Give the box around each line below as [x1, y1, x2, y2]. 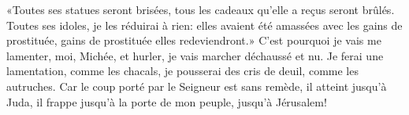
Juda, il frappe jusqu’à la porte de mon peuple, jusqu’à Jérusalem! [6, 93, 327, 110]
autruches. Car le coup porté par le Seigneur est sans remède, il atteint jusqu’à [6, 77, 387, 94]
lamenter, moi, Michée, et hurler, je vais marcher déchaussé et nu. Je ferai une [6, 47, 384, 63]
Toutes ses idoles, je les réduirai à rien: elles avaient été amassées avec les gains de [6, 16, 403, 33]
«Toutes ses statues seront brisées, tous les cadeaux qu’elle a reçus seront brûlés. [6, 2, 395, 17]
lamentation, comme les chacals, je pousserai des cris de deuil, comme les [6, 63, 359, 79]
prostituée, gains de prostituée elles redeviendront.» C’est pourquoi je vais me [6, 32, 381, 49]
